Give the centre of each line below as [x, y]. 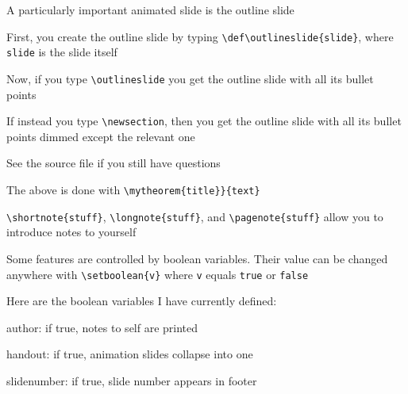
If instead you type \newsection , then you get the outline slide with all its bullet [204, 121]
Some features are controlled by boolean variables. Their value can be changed [197, 258]
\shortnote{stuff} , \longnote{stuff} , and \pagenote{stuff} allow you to [195, 216]
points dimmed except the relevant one [101, 136]
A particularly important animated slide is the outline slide [150, 10]
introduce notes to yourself [71, 232]
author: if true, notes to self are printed [102, 327]
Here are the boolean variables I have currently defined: [142, 301]
